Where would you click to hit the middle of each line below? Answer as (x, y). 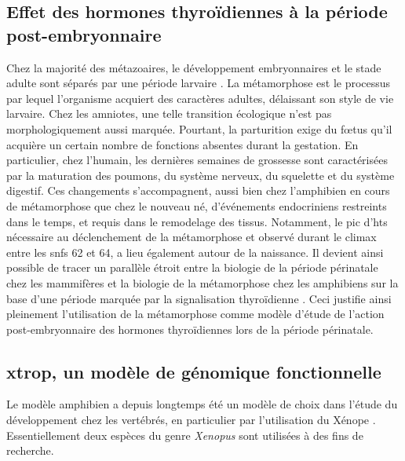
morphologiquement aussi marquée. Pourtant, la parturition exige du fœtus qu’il (199, 128)
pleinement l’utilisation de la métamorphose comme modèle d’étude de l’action (195, 314)
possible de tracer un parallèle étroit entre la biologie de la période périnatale (192, 267)
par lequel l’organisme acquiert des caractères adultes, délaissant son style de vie (200, 98)
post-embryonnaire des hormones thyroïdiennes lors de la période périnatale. (190, 329)
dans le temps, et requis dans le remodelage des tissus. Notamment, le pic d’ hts (197, 221)
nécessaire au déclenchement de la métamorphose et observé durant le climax (192, 237)
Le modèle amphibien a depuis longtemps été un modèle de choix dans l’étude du (202, 404)
